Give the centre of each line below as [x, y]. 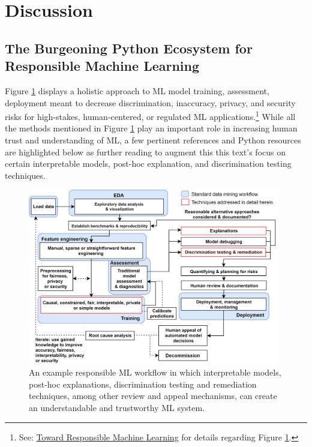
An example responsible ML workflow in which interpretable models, [155, 372]
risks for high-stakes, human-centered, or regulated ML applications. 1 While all [150, 115]
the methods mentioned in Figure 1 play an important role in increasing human [151, 128]
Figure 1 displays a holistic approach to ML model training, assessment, [137, 90]
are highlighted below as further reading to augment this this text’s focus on [145, 151]
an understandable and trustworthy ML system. [117, 408]
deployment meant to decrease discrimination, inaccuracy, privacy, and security [150, 102]
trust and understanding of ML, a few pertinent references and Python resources [153, 140]
